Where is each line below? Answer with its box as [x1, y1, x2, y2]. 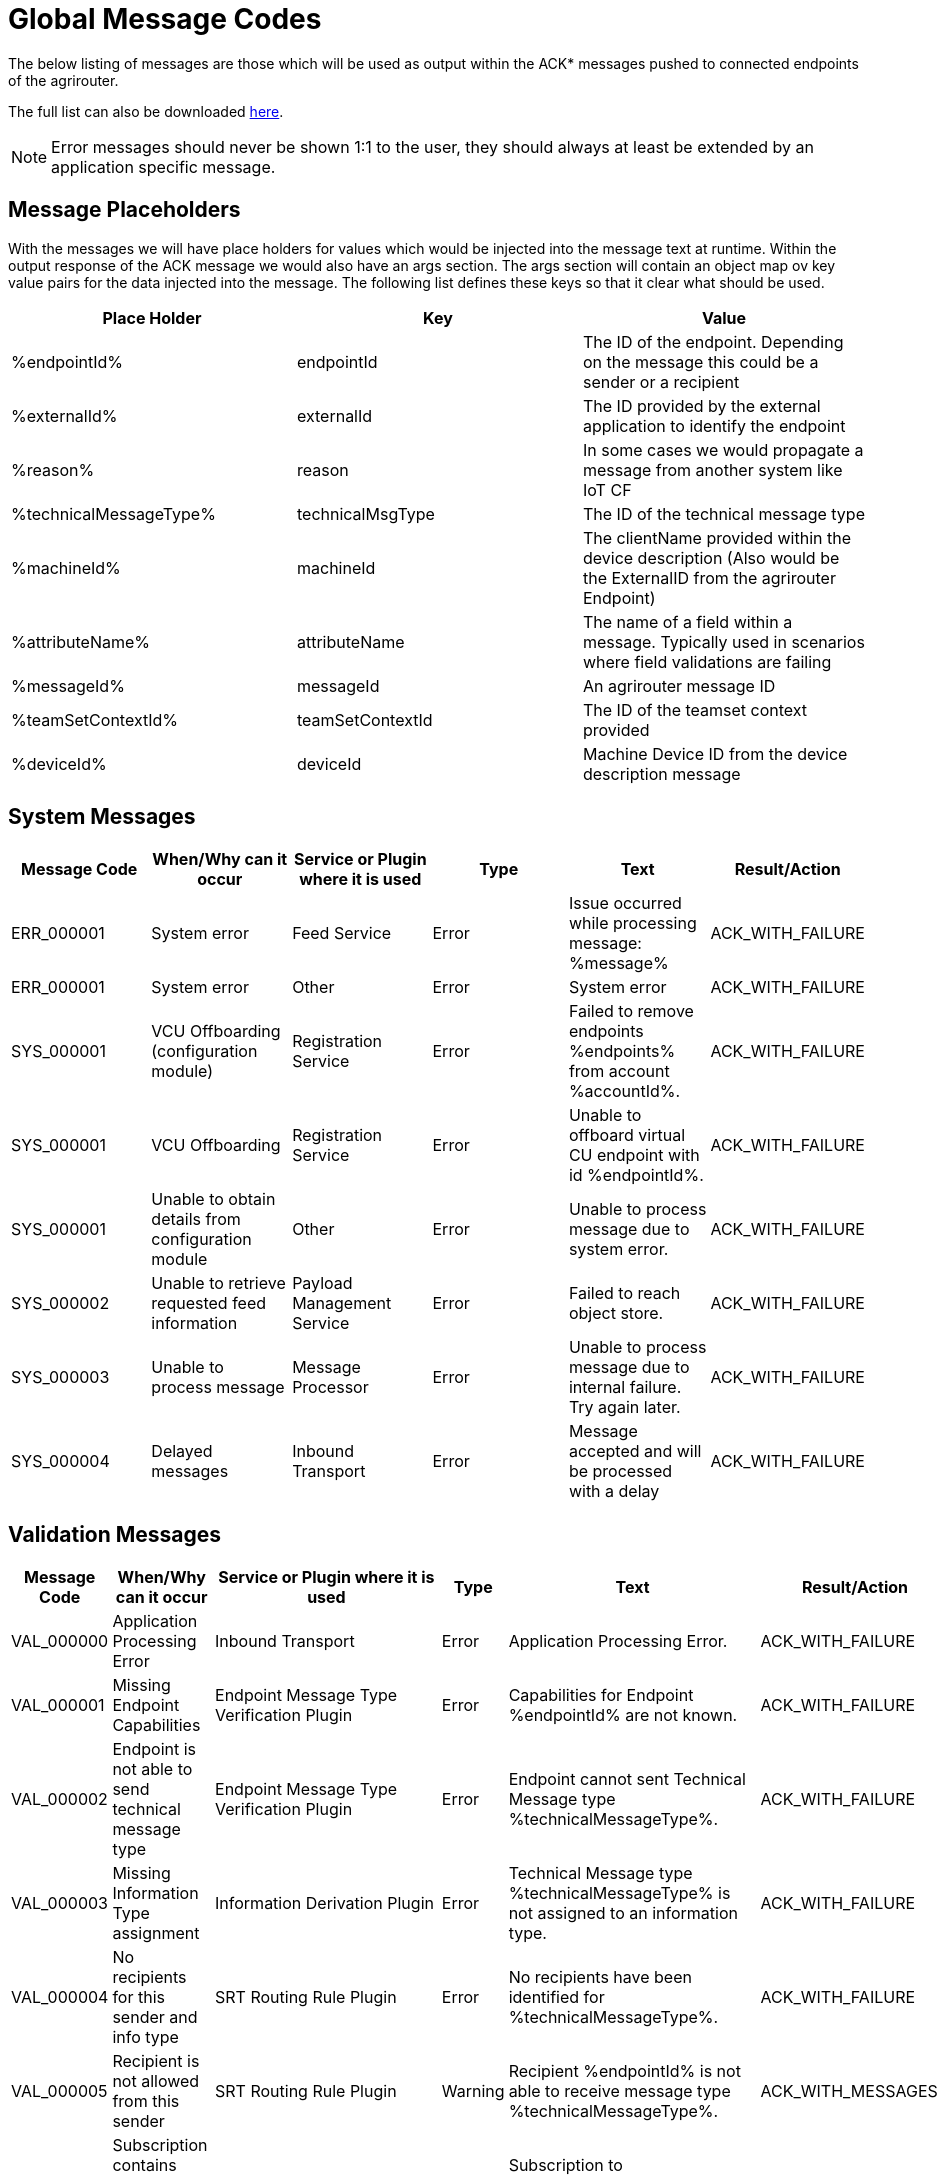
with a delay [568, 1481, 660, 1502]
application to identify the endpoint [582, 415, 846, 436]
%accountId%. [568, 1081, 681, 1102]
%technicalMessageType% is [508, 1883, 731, 1904]
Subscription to [508, 2155, 623, 2176]
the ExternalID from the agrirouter [582, 567, 836, 588]
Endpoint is [112, 1739, 197, 1760]
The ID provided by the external [582, 395, 821, 416]
